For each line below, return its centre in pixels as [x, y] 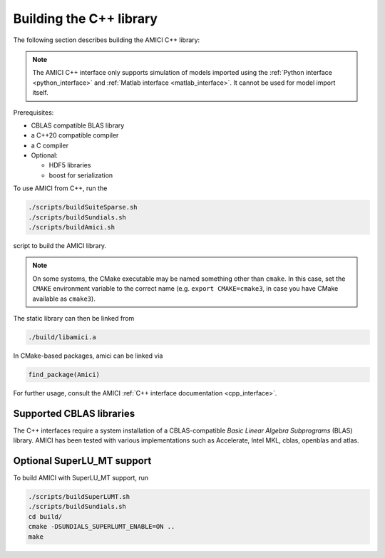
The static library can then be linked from [74, 318]
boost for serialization [81, 175]
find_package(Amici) [64, 374]
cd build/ [45, 516]
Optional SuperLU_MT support [82, 461]
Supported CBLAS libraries [74, 413]
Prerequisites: [34, 112]
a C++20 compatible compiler [75, 135]
